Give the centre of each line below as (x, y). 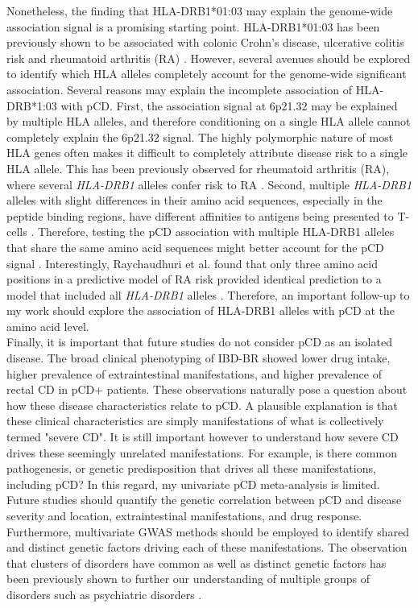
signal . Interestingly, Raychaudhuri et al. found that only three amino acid (192, 263)
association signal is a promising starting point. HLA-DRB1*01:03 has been (193, 26)
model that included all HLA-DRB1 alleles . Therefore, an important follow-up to (208, 294)
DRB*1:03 (32, 105)
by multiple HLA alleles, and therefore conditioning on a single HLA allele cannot (209, 121)
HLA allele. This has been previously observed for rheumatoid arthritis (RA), (198, 168)
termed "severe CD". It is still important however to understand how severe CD (203, 437)
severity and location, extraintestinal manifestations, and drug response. (184, 515)
